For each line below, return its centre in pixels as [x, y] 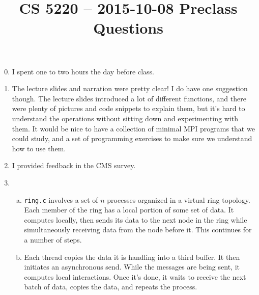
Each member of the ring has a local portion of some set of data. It [129, 210]
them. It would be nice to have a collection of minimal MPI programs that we [133, 128]
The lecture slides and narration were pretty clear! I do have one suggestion [130, 88]
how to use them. [39, 148]
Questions [128, 28]
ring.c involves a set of [61, 199]
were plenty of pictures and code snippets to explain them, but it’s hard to [128, 108]
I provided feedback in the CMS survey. [74, 165]
